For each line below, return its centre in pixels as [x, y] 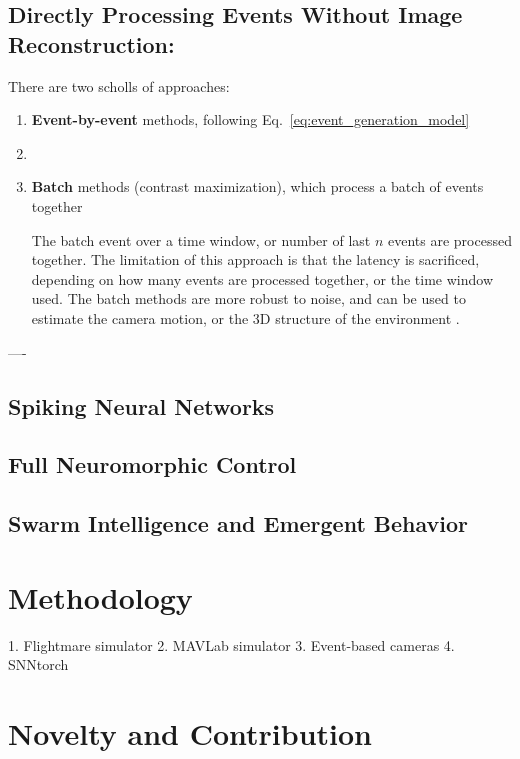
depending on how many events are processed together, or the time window [262, 278]
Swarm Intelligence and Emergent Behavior [238, 523]
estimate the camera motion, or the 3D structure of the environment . [245, 317]
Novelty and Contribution [190, 732]
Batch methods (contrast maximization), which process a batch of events [257, 186]
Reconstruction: [91, 43]
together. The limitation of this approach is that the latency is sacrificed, [255, 259]
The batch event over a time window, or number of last [201, 239]
